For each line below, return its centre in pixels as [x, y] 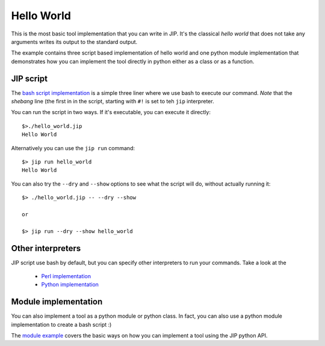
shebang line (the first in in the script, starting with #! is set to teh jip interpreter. [113, 102]
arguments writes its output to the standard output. [74, 41]
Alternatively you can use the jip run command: [73, 148]
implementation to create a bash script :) [61, 324]
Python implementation [70, 285]
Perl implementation [66, 276]
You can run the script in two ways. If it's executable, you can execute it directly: [111, 112]
